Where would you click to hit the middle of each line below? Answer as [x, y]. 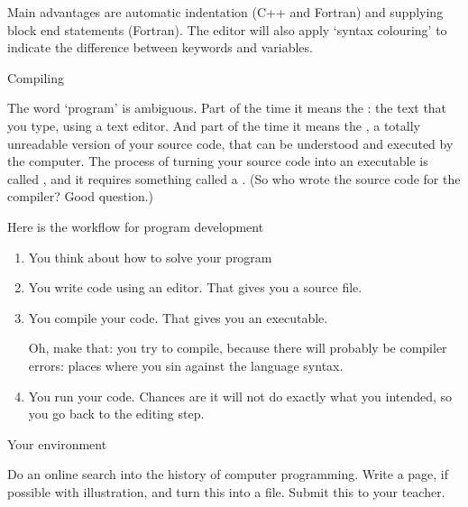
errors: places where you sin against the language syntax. [186, 365]
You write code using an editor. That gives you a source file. [195, 287]
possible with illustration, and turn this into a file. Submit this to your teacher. [226, 491]
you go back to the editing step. [116, 414]
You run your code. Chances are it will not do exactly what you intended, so [240, 396]
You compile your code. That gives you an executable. [178, 317]
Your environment [57, 443]
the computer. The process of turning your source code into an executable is [218, 161]
